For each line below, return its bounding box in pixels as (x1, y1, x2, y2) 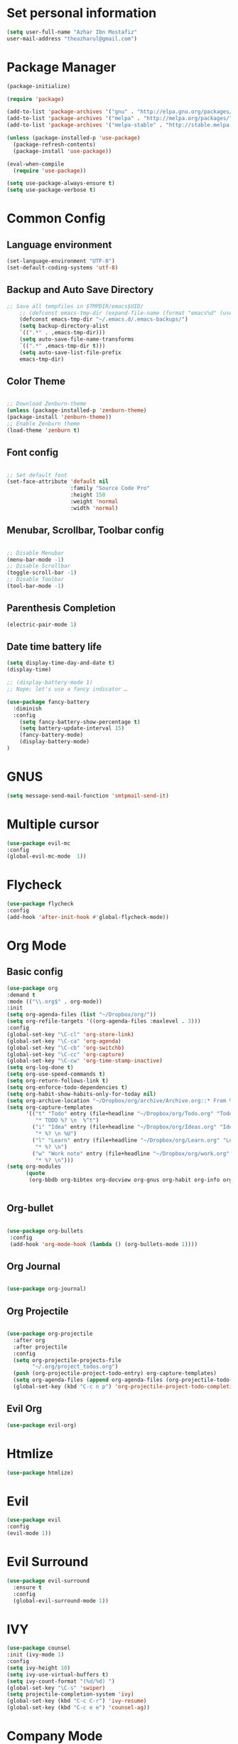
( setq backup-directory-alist (19, 322, 109, 330)
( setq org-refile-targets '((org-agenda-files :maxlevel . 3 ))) (6, 1018, 201, 1025)
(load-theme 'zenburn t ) (6, 427, 80, 434)
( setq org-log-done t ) (6, 1064, 74, 1071)
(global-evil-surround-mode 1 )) (13, 1597, 109, 1605)
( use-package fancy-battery (6, 698, 90, 706)
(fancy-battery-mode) (19, 731, 83, 739)
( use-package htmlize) (6, 1469, 74, 1477)
